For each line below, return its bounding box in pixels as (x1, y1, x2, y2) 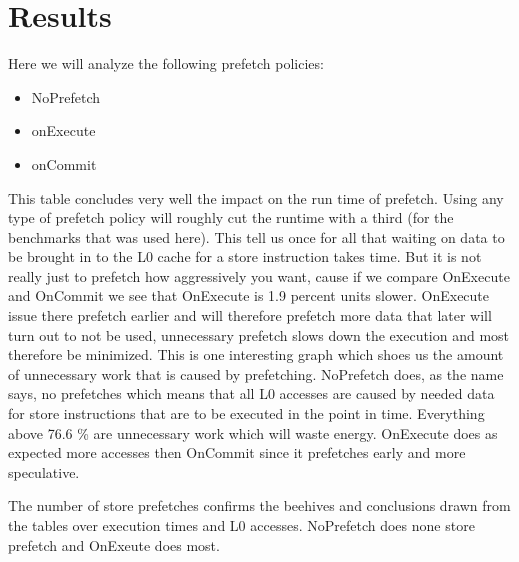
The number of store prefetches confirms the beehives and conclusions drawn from (8, 495, 511, 516)
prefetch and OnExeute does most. (8, 534, 220, 555)
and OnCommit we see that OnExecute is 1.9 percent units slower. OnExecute (8, 285, 490, 306)
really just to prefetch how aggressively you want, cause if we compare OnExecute (8, 265, 510, 286)
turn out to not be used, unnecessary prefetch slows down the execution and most (8, 324, 510, 345)
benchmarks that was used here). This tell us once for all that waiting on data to (8, 226, 505, 247)
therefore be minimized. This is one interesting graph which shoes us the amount (8, 344, 504, 365)
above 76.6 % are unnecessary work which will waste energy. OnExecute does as (8, 422, 498, 443)
